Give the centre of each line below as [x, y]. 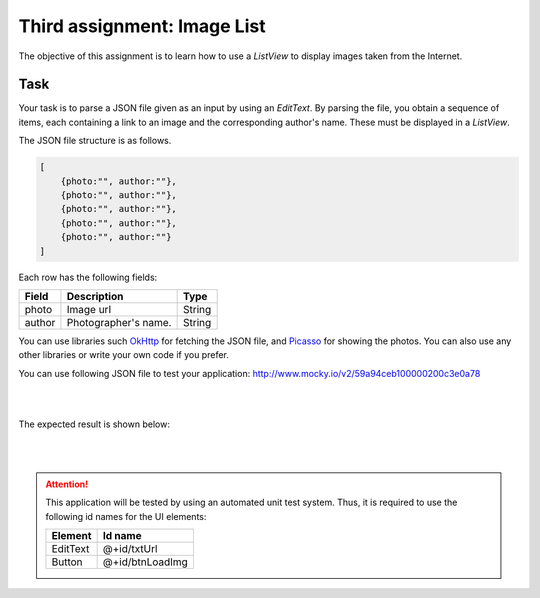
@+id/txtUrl [130, 549]
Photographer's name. [119, 322]
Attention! [67, 484]
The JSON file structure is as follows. [95, 141]
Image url [89, 309]
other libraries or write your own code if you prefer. [123, 355]
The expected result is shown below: [94, 424]
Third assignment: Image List [142, 26]
